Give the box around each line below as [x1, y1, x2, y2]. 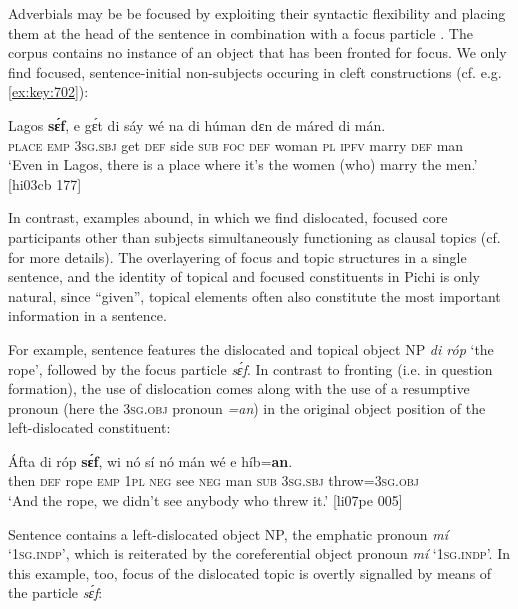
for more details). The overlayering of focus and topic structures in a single [8, 246, 467, 267]
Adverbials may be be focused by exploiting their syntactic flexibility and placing [8, 3, 506, 23]
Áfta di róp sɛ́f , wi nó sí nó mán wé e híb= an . [8, 450, 293, 471]
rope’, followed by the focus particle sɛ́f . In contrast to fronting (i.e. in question [8, 358, 493, 379]
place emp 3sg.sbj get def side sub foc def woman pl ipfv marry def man [8, 134, 464, 155]
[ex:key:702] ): [8, 81, 89, 102]
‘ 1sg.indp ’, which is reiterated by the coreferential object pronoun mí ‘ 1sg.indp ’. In [8, 543, 510, 564]
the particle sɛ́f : [8, 582, 103, 603]
